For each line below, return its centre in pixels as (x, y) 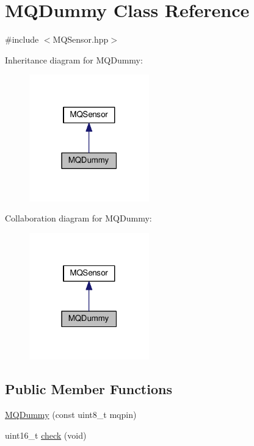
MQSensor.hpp (81, 39)
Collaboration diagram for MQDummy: (78, 218)
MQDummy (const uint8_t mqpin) (71, 415)
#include (22, 39)
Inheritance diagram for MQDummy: (74, 59)
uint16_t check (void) (46, 435)
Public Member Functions (89, 389)
